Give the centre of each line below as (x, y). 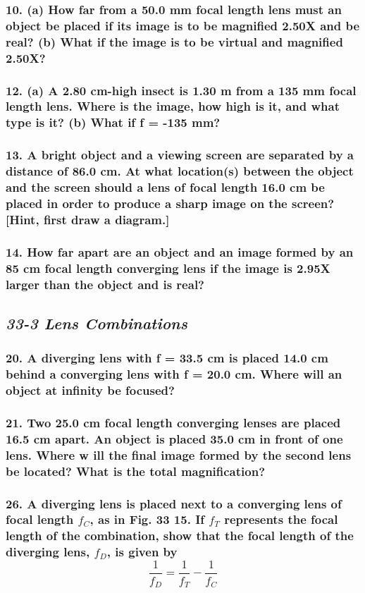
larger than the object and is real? (105, 284)
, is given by (142, 552)
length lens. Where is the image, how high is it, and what (173, 106)
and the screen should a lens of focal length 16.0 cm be (165, 187)
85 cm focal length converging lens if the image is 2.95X (168, 268)
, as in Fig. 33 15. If (147, 519)
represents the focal (281, 519)
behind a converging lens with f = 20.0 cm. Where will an (174, 374)
